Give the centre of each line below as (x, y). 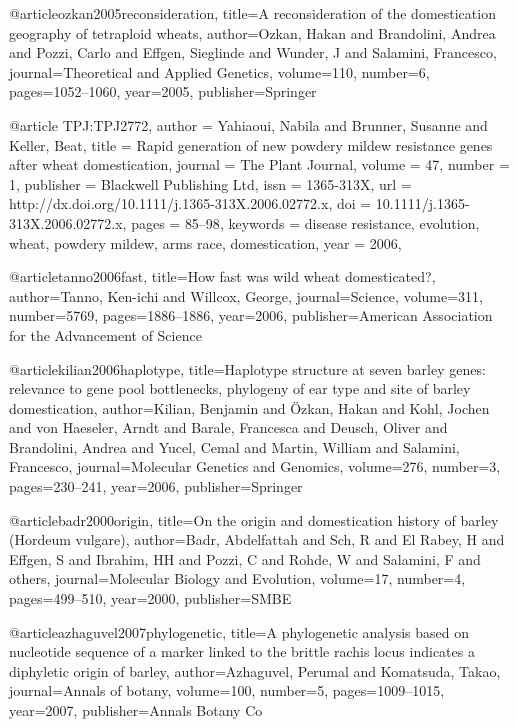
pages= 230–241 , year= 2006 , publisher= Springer (156, 486)
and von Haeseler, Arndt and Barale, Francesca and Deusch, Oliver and (228, 427)
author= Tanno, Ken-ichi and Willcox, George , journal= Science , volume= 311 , (246, 295)
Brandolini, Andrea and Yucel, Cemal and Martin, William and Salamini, (234, 446)
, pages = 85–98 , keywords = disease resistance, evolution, (301, 222)
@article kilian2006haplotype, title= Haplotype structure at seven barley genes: (247, 368)
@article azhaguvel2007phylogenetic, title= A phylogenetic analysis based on (239, 631)
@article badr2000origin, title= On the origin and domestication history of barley (254, 519)
